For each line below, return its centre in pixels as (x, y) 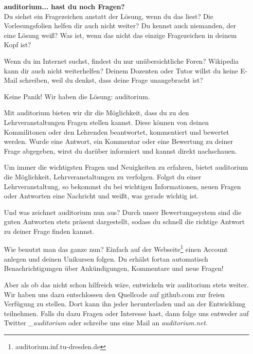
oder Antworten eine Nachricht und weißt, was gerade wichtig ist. (101, 196)
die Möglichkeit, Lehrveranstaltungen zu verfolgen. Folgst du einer (103, 176)
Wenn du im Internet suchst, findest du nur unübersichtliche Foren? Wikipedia (121, 61)
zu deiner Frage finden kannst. (49, 231)
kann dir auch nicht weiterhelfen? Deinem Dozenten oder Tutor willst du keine (121, 70)
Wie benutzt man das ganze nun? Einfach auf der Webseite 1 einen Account (116, 248)
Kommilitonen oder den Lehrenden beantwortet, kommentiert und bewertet (117, 132)
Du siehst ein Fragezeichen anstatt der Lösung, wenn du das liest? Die (109, 16)
